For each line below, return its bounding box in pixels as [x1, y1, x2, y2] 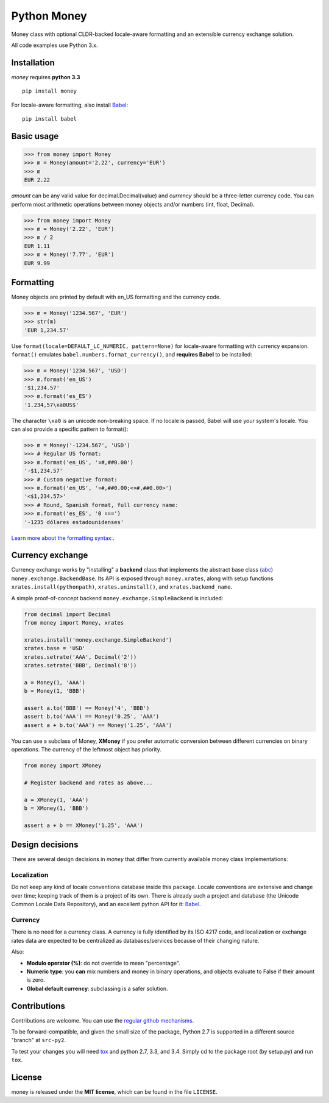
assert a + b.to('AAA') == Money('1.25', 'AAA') [24, 722, 172, 728]
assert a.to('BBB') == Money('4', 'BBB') [24, 704, 150, 711]
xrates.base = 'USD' [24, 645, 85, 652]
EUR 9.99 [24, 260, 51, 266]
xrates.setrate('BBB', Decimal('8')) [24, 662, 137, 669]
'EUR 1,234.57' [24, 327, 69, 333]
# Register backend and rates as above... [24, 779, 153, 786]
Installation [11, 57, 55, 68]
